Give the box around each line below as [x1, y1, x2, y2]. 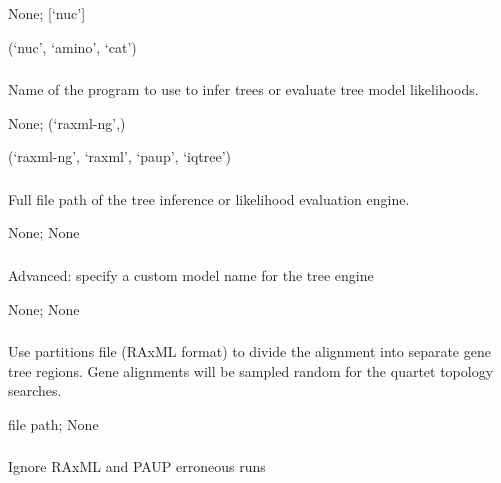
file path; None [8, 413, 99, 434]
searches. [8, 380, 62, 401]
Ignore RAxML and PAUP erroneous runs [8, 456, 266, 477]
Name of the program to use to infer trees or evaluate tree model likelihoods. [8, 79, 479, 100]
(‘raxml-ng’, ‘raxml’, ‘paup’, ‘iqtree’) [8, 146, 232, 167]
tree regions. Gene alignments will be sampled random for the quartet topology [8, 360, 494, 381]
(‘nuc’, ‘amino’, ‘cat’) [8, 36, 137, 57]
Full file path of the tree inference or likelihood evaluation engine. [8, 188, 410, 209]
